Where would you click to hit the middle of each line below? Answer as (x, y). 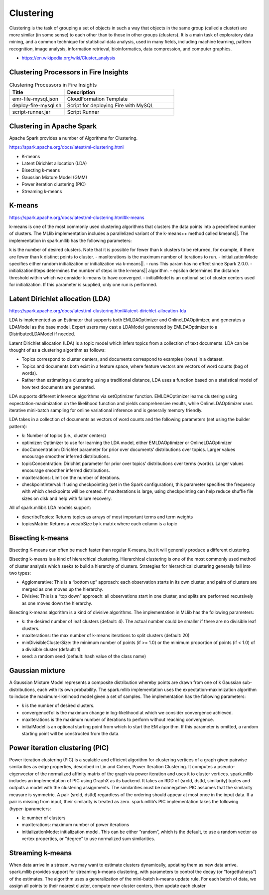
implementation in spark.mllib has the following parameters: (70, 240)
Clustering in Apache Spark (53, 126)
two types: (20, 573)
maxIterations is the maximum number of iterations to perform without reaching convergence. (118, 720)
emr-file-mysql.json (35, 99)
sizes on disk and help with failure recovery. (67, 498)
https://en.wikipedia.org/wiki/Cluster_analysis (68, 58)
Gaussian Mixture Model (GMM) (54, 177)
